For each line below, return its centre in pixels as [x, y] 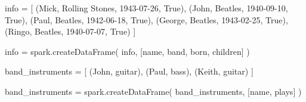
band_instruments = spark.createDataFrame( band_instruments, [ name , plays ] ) [153, 91]
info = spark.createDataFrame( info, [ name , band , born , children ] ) [127, 51]
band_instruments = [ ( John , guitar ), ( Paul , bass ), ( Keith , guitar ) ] [129, 71]
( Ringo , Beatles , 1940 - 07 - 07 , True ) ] [70, 31]
